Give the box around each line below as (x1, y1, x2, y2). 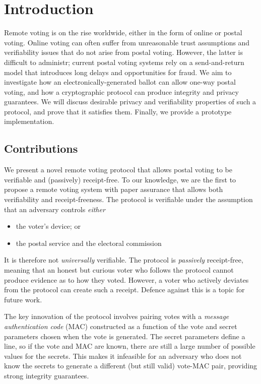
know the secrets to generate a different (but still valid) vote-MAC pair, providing (4, 360, 257, 371)
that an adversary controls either (4, 204, 105, 214)
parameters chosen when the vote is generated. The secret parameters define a (4, 331, 245, 341)
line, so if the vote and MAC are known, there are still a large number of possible (4, 341, 255, 351)
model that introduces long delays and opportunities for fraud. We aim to (4, 67, 232, 77)
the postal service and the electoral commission (16, 237, 162, 248)
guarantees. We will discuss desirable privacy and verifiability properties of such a (4, 96, 256, 107)
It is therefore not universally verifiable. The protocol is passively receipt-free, (4, 254, 243, 265)
